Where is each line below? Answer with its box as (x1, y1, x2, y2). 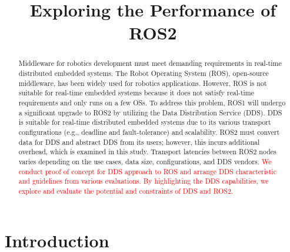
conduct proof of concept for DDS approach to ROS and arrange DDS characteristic (18, 166, 276, 176)
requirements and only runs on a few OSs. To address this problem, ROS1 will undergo (18, 97, 286, 107)
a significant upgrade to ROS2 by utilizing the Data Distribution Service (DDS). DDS (18, 107, 282, 117)
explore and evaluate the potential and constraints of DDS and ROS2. (18, 185, 234, 195)
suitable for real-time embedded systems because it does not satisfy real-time (18, 88, 255, 98)
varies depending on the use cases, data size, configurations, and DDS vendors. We (18, 156, 272, 166)
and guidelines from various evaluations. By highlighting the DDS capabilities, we (18, 176, 269, 186)
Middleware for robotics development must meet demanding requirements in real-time (18, 58, 282, 68)
